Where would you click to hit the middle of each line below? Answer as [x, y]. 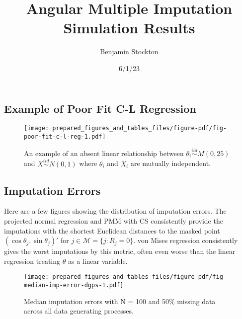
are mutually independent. [170, 163]
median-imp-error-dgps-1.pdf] [74, 285]
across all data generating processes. [79, 311]
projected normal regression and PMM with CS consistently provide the [114, 221]
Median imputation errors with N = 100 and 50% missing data [120, 301]
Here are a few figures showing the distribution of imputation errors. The [115, 211]
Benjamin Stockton [129, 51]
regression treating [32, 261]
